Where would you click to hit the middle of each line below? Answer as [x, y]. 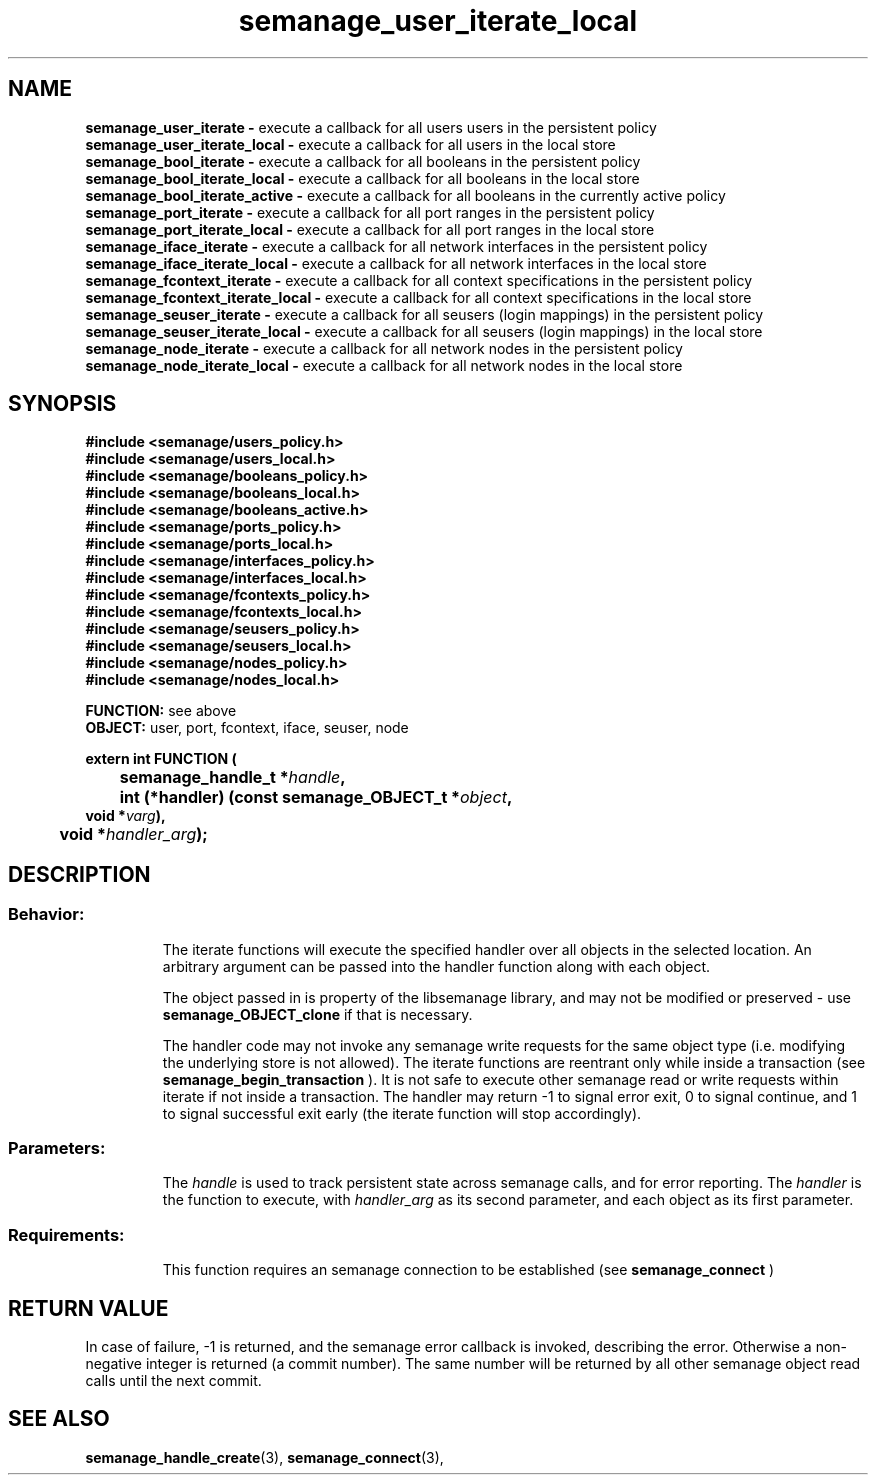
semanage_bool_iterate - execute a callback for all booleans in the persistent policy [363, 161]
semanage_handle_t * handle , [232, 777]
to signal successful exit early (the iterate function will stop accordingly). [402, 1113]
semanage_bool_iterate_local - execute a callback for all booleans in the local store [362, 178]
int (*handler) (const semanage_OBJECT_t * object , [316, 797]
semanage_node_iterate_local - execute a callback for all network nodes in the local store [384, 365]
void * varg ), [125, 816]
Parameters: [57, 1148]
